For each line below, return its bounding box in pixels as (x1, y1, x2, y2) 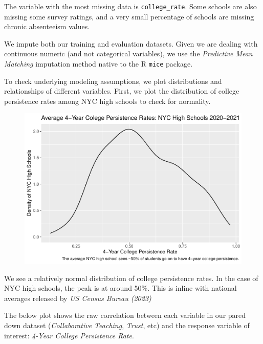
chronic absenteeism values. (4, 21, 90, 32)
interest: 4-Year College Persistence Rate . (4, 330, 134, 340)
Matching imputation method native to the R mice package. (4, 58, 193, 69)
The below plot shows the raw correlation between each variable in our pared (4, 310, 246, 320)
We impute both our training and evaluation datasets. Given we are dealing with (4, 38, 258, 49)
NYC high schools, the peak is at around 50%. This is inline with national (4, 283, 237, 293)
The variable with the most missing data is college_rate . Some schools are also (4, 1, 257, 11)
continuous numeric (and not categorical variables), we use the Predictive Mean (4, 48, 253, 59)
